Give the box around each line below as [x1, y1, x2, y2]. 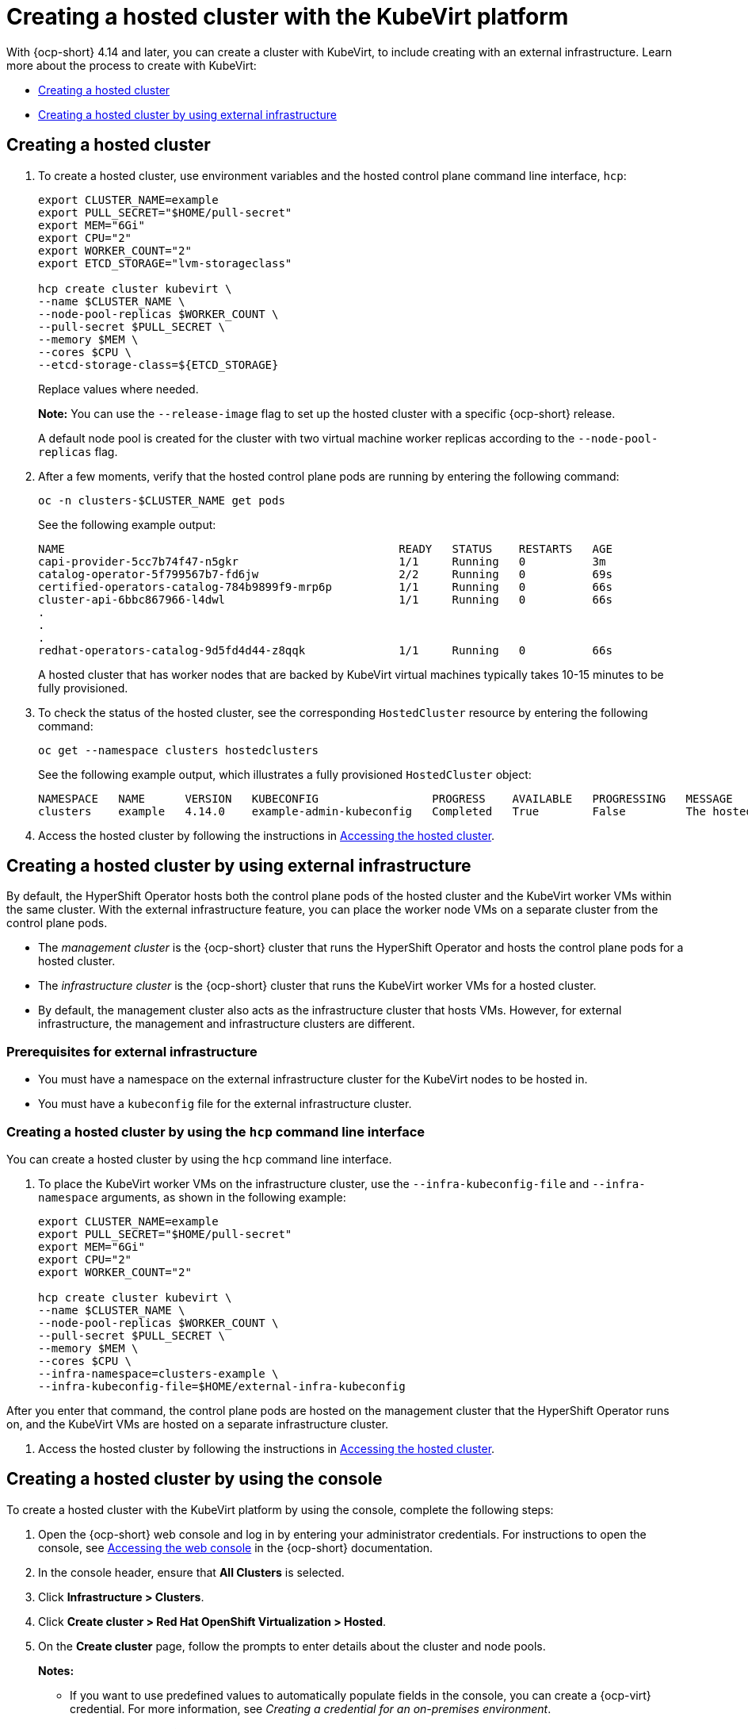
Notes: [38, 1663, 74, 1677]
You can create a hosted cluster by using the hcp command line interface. [6, 1152, 392, 1166]
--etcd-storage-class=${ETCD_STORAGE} [38, 358, 279, 371]
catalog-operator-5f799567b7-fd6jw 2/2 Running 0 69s [38, 567, 613, 581]
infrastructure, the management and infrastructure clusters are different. [38, 1017, 415, 1031]
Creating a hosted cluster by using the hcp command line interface [6, 1123, 426, 1140]
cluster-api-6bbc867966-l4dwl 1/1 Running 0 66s [38, 592, 613, 606]
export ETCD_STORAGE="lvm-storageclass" [38, 256, 292, 270]
